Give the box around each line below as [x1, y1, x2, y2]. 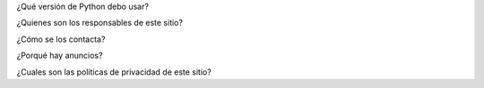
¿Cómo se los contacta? [16, 34, 106, 44]
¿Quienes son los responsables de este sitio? [16, 18, 184, 28]
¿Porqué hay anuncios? [16, 50, 103, 61]
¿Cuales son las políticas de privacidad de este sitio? [16, 67, 212, 77]
